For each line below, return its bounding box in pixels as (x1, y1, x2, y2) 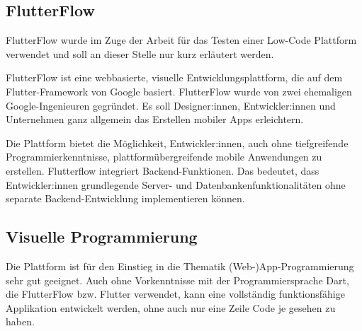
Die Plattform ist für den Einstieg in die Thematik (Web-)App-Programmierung (6, 258, 354, 273)
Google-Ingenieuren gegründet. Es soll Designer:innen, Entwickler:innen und (6, 98, 336, 112)
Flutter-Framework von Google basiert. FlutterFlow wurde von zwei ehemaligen (6, 83, 352, 98)
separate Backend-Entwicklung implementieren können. (6, 191, 245, 206)
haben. (6, 314, 35, 329)
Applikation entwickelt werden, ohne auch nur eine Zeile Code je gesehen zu (6, 300, 336, 315)
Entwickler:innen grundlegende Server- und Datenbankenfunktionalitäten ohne (6, 177, 346, 192)
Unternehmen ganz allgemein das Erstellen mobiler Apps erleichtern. (6, 112, 304, 127)
